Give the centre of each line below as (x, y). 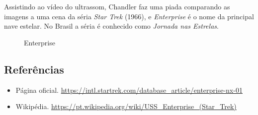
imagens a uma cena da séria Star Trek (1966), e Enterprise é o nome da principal (129, 16)
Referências (34, 69)
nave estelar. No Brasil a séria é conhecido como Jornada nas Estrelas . (111, 26)
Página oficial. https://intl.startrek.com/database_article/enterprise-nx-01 (129, 90)
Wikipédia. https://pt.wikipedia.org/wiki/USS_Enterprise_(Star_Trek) (126, 106)
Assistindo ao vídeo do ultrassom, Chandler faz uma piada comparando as (117, 6)
